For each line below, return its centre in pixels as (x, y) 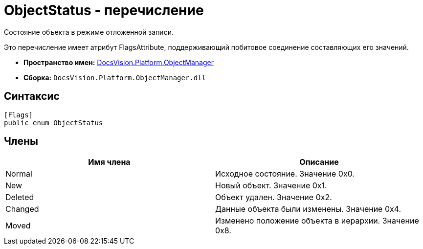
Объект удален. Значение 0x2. (274, 197)
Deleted (20, 197)
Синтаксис (32, 96)
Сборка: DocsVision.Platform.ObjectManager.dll (115, 77)
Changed (22, 209)
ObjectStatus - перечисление (104, 10)
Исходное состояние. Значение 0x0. (285, 174)
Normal (19, 174)
